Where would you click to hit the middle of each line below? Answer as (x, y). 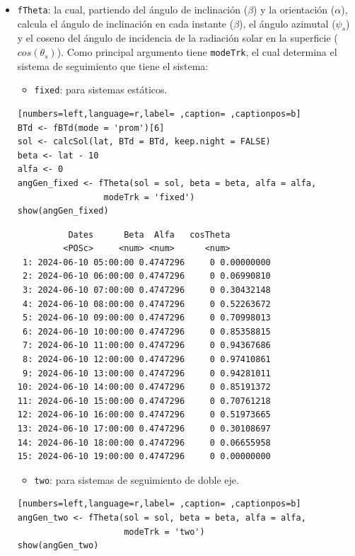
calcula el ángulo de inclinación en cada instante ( (126, 23)
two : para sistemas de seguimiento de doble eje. (136, 479)
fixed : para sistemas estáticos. (101, 89)
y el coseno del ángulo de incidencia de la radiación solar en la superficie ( (177, 38)
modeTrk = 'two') (164, 532)
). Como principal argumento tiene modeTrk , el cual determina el (197, 52)
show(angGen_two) (58, 546)
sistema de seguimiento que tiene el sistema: (113, 65)
